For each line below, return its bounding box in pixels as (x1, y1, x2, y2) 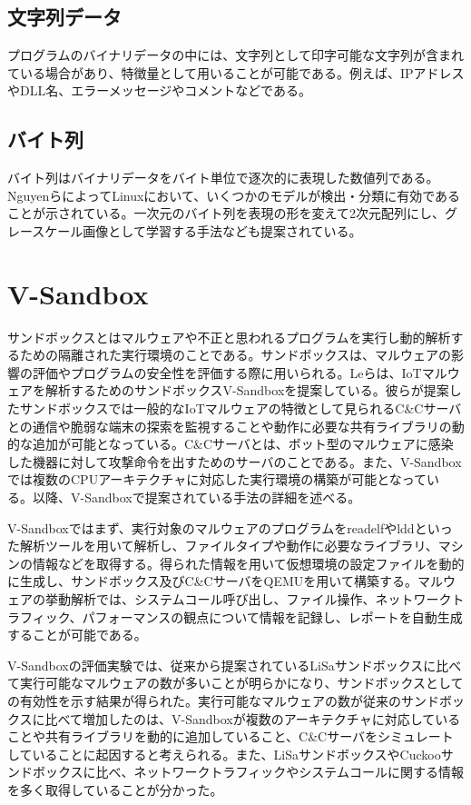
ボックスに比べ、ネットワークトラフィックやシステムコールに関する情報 (32, 762, 464, 781)
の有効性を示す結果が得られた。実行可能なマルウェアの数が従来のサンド (7, 691, 439, 710)
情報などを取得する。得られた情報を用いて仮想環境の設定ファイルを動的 (32, 553, 465, 572)
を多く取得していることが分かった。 (7, 780, 223, 799)
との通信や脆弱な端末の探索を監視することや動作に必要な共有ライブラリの (7, 416, 452, 435)
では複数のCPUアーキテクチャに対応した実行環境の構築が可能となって (7, 470, 427, 489)
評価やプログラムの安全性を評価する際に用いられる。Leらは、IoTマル (32, 363, 447, 382)
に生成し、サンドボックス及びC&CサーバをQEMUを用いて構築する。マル (7, 571, 443, 591)
